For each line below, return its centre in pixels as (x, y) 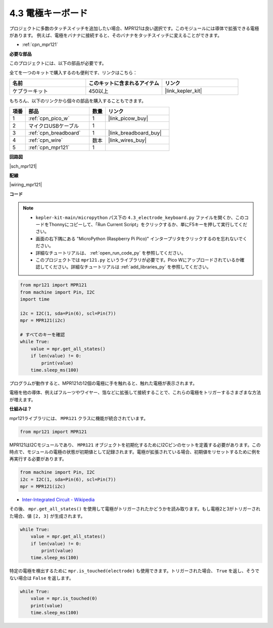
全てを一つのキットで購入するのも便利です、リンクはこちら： (73, 72)
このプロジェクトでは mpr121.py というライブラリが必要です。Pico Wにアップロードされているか (138, 260)
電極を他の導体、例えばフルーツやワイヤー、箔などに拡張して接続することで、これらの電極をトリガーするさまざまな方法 (135, 393)
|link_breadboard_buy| (135, 133)
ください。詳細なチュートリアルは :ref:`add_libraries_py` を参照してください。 (130, 267)
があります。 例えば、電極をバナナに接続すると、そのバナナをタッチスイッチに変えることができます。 (116, 35)
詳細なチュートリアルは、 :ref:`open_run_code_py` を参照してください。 (111, 253)
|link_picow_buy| (128, 118)
